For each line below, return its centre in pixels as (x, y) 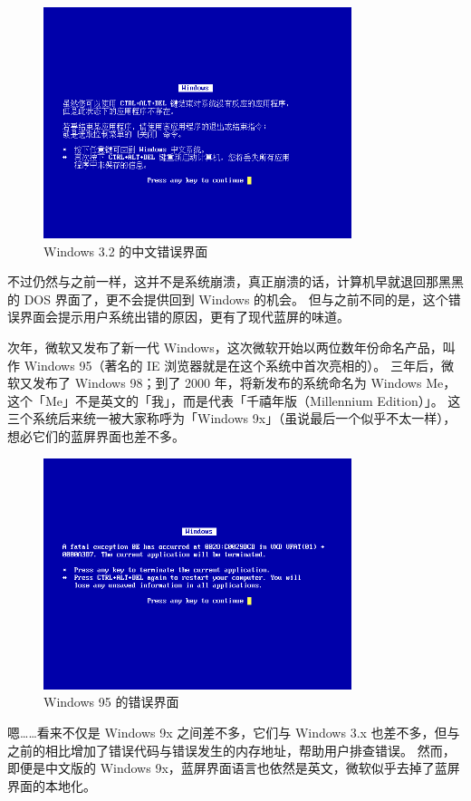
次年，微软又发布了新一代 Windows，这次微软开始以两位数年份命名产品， (225, 347)
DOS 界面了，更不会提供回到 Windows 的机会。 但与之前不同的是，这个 (236, 299)
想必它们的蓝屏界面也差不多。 (96, 436)
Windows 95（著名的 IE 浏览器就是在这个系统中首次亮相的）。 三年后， (232, 365)
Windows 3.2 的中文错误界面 (126, 251)
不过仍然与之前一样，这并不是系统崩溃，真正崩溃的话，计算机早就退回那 (223, 281)
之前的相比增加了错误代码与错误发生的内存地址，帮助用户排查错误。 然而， (231, 750)
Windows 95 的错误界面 (111, 702)
